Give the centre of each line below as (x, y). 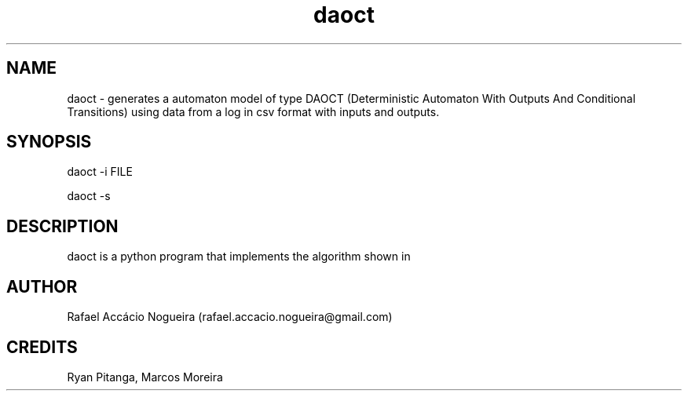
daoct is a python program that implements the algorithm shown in (239, 257)
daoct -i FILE (100, 172)
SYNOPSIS (49, 142)
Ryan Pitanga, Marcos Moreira (145, 377)
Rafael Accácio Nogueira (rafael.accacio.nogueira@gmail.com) (230, 317)
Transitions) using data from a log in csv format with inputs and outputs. (253, 111)
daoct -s (89, 196)
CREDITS (42, 347)
